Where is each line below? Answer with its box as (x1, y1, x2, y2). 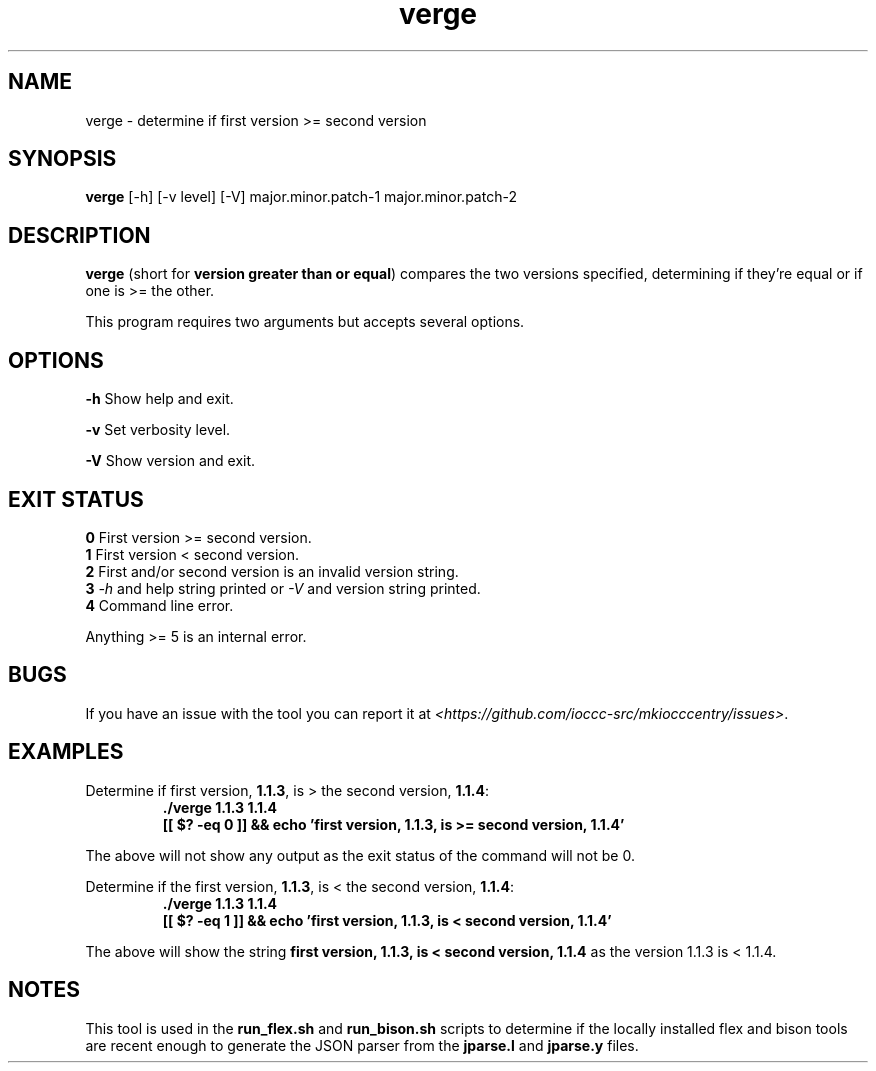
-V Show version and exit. (85, 452, 256, 470)
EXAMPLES (8, 739, 124, 765)
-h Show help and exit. (85, 390, 234, 408)
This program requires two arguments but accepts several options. (85, 313, 525, 331)
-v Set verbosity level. (85, 421, 231, 439)
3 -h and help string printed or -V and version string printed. (85, 579, 481, 597)
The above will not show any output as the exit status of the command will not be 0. (85, 846, 635, 864)
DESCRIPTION (8, 222, 151, 248)
